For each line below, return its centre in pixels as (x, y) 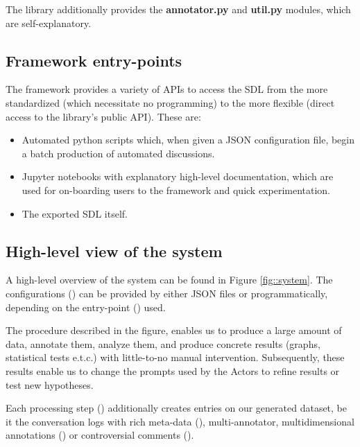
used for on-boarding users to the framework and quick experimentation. (176, 190)
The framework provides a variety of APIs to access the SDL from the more (167, 89)
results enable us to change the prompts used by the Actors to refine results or (173, 370)
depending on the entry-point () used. (86, 307)
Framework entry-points (94, 60)
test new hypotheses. (50, 384)
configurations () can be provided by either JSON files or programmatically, (167, 293)
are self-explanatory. (49, 23)
